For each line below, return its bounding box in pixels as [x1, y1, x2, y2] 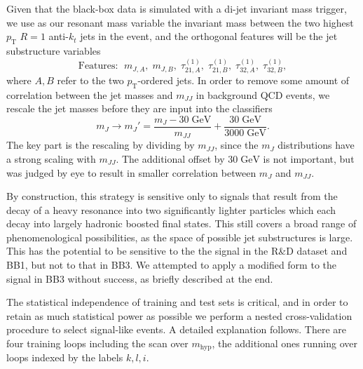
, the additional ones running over [212, 336, 357, 351]
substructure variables [6, 43, 101, 58]
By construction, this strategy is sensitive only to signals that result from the [6, 189, 338, 203]
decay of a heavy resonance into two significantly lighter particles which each [6, 202, 336, 217]
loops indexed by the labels [6, 350, 123, 365]
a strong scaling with [6, 151, 96, 166]
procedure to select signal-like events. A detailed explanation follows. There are [6, 322, 346, 337]
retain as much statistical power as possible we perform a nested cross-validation [6, 308, 352, 323]
